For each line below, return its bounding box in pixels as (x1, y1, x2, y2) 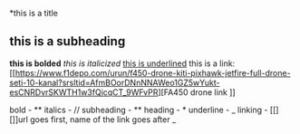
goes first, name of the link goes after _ (30, 113, 177, 125)
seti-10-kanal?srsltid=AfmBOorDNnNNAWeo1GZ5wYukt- (9, 77, 220, 88)
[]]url (9, 113, 29, 125)
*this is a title (9, 8, 59, 18)
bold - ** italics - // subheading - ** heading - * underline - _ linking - (9, 104, 268, 115)
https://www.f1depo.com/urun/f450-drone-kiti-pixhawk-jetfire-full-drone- (15, 67, 292, 78)
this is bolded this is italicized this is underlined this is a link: (9, 58, 236, 69)
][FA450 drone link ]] (158, 86, 236, 98)
